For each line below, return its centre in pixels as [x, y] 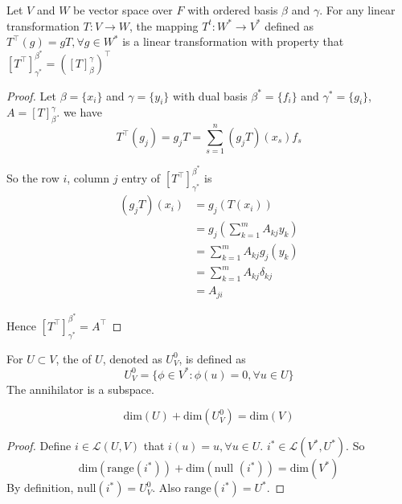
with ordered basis [233, 10]
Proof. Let [31, 95]
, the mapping [164, 25]
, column [88, 178]
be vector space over [123, 10]
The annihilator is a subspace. [80, 389]
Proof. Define [39, 446]
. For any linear [357, 10]
